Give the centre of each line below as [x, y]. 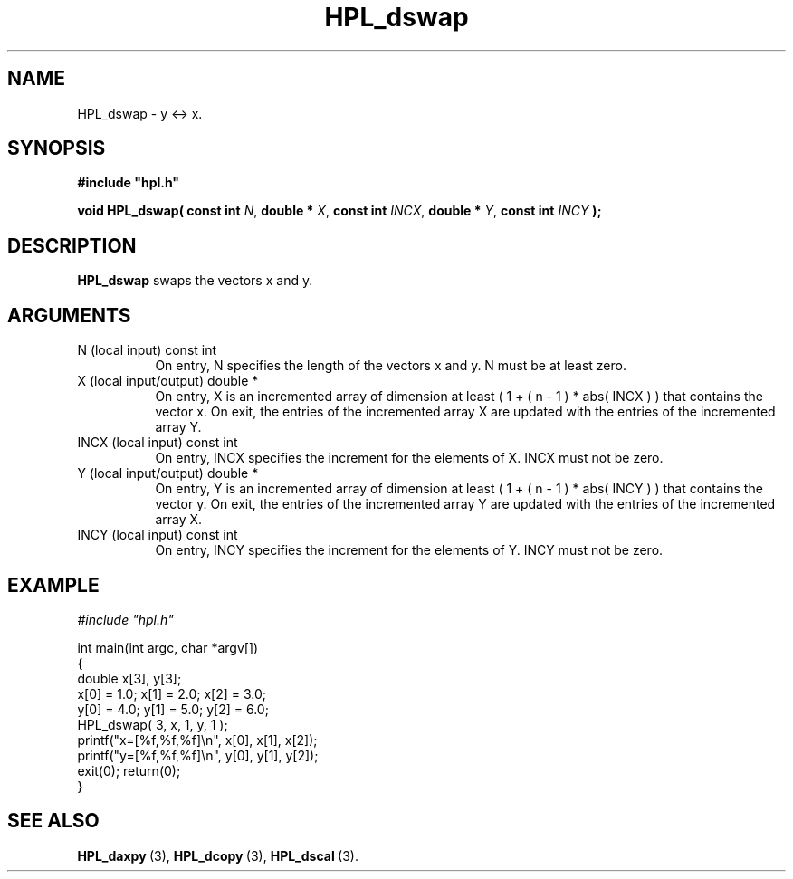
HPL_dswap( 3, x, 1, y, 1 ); [153, 724]
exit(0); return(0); [129, 770]
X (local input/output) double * [168, 381]
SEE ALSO [53, 821]
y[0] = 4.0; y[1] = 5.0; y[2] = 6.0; [173, 709]
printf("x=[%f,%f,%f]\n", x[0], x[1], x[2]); [197, 740]
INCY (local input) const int [158, 535]
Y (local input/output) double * [168, 473]
